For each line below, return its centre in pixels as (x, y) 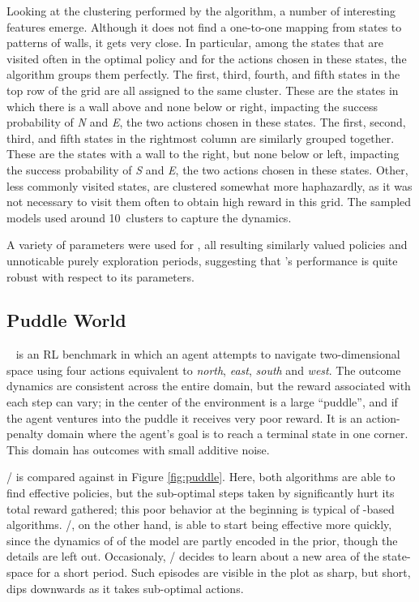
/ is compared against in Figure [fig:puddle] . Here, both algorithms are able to (201, 477)
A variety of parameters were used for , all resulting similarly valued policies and (207, 245)
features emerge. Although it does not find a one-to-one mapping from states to (204, 26)
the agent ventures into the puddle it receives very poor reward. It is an (185, 417)
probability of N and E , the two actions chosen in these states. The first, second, (206, 122)
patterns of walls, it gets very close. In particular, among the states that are (195, 43)
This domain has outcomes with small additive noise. (138, 449)
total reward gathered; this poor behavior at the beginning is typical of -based (201, 508)
